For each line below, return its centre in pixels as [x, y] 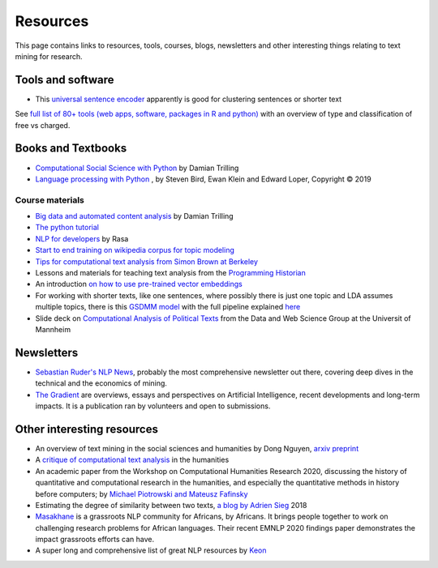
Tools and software [64, 80]
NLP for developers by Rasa [82, 238]
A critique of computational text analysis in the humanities [132, 460]
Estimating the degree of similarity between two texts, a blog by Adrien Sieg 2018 [171, 505]
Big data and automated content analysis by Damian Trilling [135, 216]
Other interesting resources [86, 429]
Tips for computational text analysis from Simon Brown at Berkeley [147, 261]
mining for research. [49, 56]
